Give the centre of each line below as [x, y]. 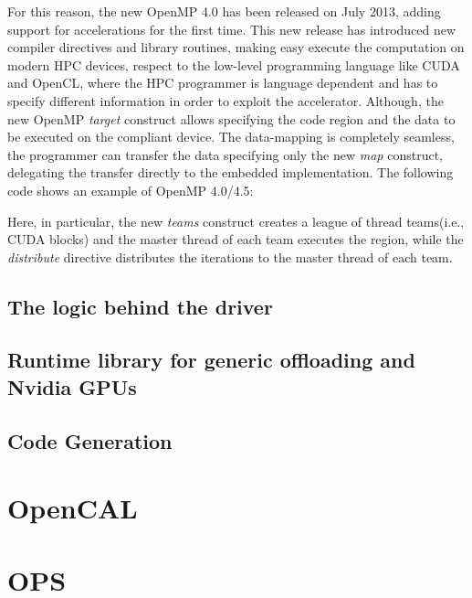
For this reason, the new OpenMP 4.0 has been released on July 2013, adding [224, 11]
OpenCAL [73, 508]
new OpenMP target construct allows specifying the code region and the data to [231, 118]
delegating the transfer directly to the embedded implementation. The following [231, 172]
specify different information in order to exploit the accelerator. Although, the [226, 100]
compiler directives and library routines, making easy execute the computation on [236, 47]
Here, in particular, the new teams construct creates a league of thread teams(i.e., [236, 221]
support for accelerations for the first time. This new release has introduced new [232, 29]
